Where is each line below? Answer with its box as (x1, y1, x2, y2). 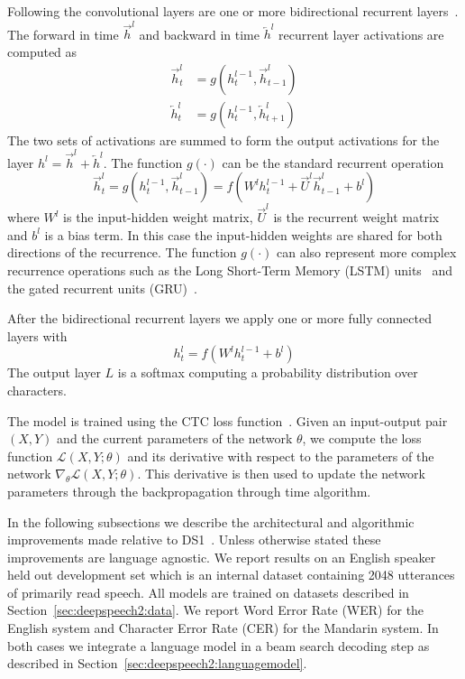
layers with (7, 326, 68, 345)
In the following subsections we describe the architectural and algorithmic (7, 512, 415, 531)
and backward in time (139, 24, 260, 43)
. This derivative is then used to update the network (137, 464, 425, 483)
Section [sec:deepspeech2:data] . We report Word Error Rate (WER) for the (7, 600, 424, 619)
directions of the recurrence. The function (7, 243, 237, 262)
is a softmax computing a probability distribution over (117, 363, 418, 382)
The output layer (7, 363, 101, 382)
